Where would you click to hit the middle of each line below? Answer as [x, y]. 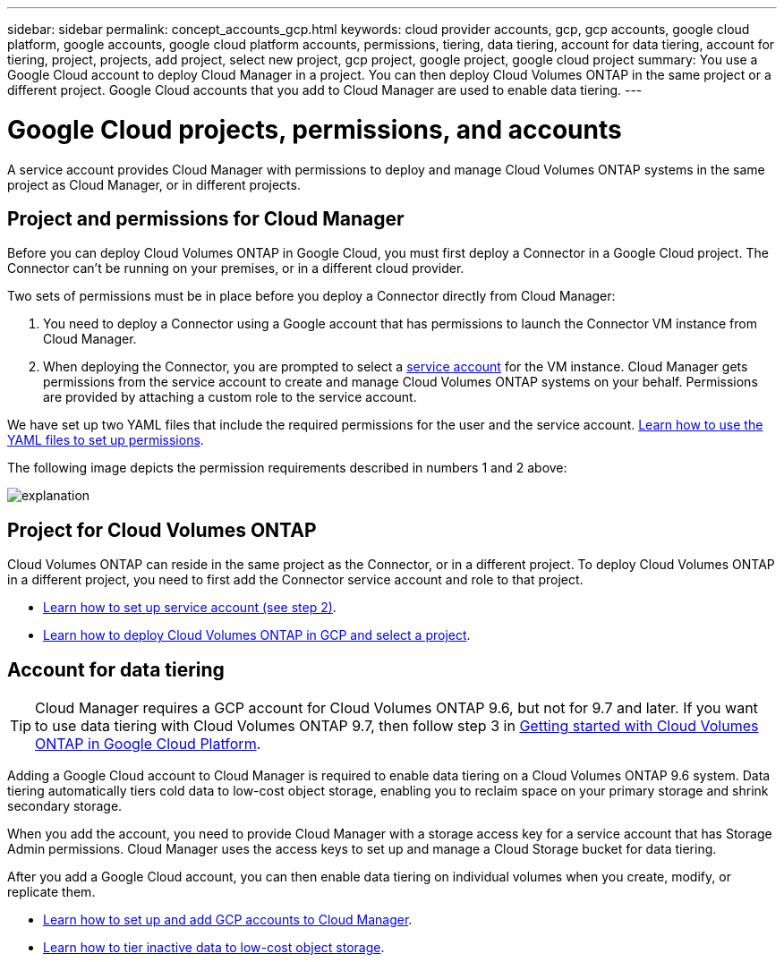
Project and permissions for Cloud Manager [206, 218]
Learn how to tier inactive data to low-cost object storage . [214, 948]
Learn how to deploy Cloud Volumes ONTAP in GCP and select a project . [257, 635]
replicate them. [51, 892]
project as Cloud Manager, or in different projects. [154, 184]
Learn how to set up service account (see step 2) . [190, 608]
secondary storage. [65, 806]
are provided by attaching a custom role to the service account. [230, 397]
